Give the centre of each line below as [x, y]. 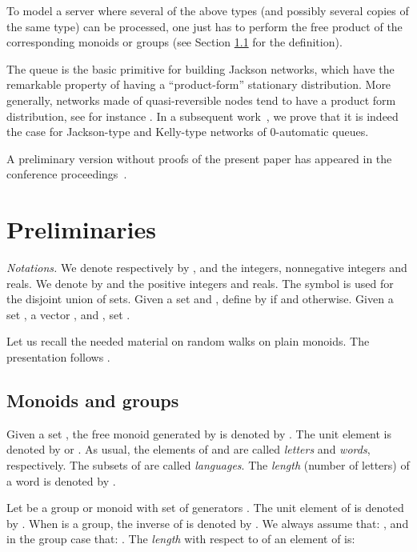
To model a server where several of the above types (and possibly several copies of [208, 10]
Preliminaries [81, 229]
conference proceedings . [67, 174]
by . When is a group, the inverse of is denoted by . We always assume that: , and [208, 523]
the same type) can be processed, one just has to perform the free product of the [204, 26]
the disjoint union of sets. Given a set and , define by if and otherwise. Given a [200, 299]
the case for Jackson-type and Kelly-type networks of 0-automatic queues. [188, 132]
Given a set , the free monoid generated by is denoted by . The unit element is [199, 433]
